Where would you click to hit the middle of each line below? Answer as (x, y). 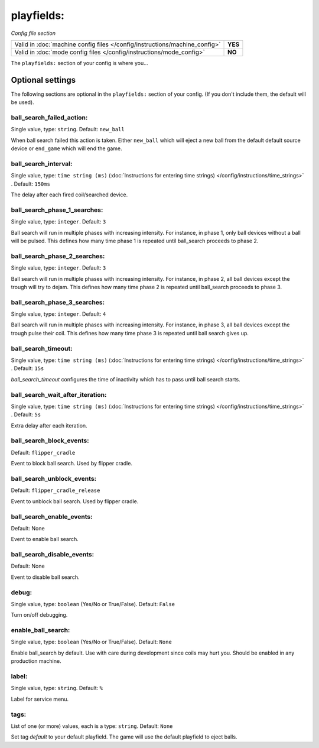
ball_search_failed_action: (49, 117)
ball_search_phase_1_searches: (57, 210)
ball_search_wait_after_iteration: (59, 394)
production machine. (36, 661)
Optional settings (43, 80)
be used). (23, 102)
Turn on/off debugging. (39, 615)
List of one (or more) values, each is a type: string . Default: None (92, 726)
